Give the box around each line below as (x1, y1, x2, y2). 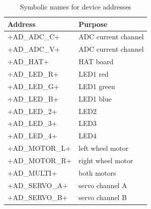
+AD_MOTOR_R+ (7, 155, 72, 165)
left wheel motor (78, 143, 129, 153)
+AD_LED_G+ (7, 81, 59, 91)
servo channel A (78, 180, 127, 190)
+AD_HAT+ (7, 56, 49, 67)
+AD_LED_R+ (7, 68, 59, 79)
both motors (78, 167, 116, 178)
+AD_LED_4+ (7, 130, 57, 141)
